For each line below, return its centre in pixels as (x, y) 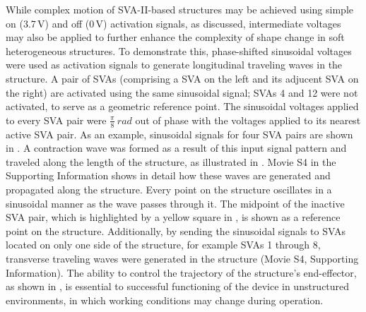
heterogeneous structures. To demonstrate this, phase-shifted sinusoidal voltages (179, 50)
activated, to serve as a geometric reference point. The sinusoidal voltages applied (182, 106)
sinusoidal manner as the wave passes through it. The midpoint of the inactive (175, 203)
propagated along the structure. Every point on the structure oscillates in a (169, 189)
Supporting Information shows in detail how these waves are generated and (168, 175)
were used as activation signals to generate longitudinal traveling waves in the (174, 65)
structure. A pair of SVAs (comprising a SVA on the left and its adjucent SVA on (182, 78)
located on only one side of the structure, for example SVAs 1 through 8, (163, 245)
